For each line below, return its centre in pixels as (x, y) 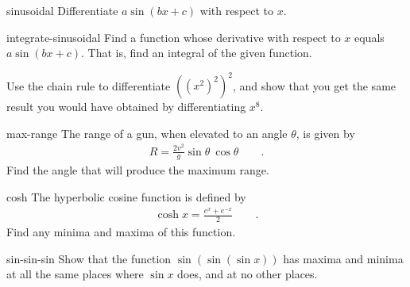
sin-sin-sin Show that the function (89, 258)
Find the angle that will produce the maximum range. (138, 170)
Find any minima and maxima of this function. (121, 232)
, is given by (325, 133)
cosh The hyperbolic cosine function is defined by (126, 196)
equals (369, 37)
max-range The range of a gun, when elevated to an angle (147, 133)
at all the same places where (75, 274)
